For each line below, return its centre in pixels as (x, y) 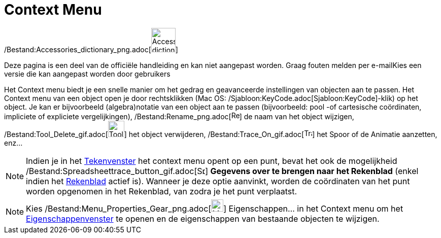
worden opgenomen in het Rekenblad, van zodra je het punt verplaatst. (161, 191)
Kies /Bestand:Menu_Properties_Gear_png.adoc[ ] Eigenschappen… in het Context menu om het (215, 208)
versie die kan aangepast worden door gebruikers (87, 74)
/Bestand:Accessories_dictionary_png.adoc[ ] (91, 49)
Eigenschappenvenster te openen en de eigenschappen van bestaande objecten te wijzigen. (203, 218)
